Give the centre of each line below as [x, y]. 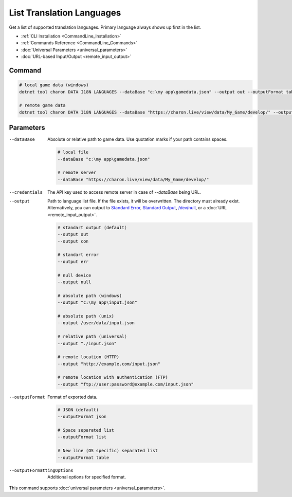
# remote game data [42, 105]
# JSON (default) [78, 410]
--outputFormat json [82, 417]
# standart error [78, 255]
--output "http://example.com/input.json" [109, 364]
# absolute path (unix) [86, 316]
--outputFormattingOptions [41, 470]
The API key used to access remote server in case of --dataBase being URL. [124, 192]
